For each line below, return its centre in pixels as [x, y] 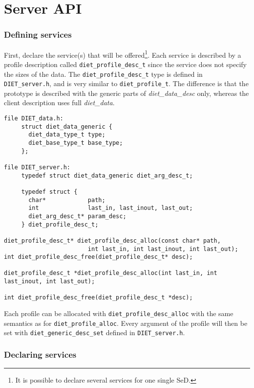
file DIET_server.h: [37, 167]
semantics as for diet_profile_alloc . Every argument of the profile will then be [126, 323]
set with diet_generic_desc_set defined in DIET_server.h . [95, 332]
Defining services [38, 34]
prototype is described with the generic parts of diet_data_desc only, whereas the [127, 93]
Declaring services [40, 354]
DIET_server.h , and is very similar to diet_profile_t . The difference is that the [126, 83]
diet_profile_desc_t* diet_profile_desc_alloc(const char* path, [112, 240]
